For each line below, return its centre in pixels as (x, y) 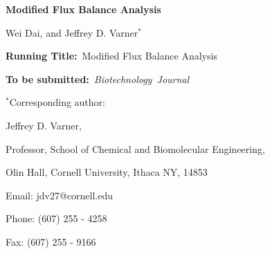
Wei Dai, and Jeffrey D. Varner (72, 32)
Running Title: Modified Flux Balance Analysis (111, 56)
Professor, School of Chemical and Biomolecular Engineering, (135, 148)
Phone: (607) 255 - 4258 (56, 218)
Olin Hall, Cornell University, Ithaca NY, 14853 (107, 172)
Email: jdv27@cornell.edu (60, 195)
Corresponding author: (57, 102)
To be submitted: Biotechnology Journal (98, 79)
